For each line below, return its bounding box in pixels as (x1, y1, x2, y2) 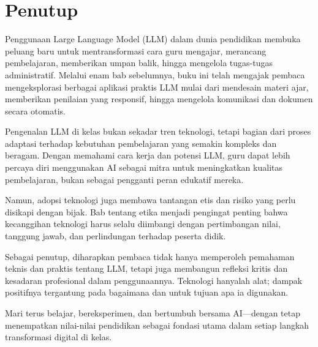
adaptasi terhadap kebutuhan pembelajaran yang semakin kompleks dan (5, 136, 277, 149)
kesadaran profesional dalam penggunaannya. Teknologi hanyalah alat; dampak (5, 274, 303, 286)
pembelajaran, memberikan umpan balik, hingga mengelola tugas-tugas (5, 56, 273, 69)
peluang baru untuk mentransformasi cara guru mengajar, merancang (5, 44, 267, 57)
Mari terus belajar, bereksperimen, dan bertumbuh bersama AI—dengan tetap (5, 307, 301, 319)
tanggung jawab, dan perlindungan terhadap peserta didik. (5, 229, 226, 242)
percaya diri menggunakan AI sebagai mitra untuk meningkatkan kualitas (5, 161, 282, 174)
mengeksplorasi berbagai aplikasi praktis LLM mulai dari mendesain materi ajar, (5, 80, 309, 93)
